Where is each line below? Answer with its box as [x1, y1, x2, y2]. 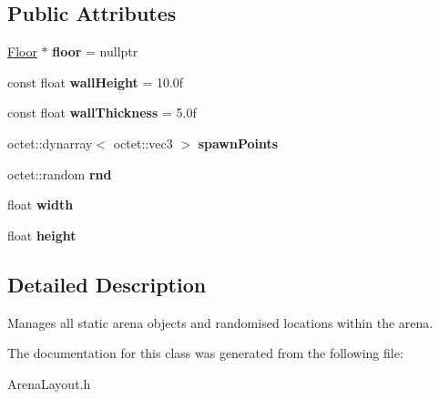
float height [7, 225, 77, 244]
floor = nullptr [52, 42, 138, 61]
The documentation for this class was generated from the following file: [7, 343, 403, 363]
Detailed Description [7, 270, 207, 298]
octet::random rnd [7, 164, 112, 183]
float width [7, 195, 74, 214]
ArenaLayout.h [7, 373, 91, 393]
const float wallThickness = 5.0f [7, 103, 197, 122]
